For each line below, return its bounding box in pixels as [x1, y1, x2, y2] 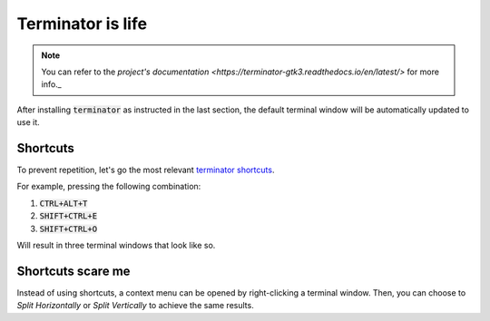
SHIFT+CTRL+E [39, 211, 98, 221]
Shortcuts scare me [16, 263, 131, 278]
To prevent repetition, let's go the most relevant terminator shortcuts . [16, 164, 275, 176]
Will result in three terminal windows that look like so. [16, 239, 216, 250]
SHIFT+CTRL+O [39, 223, 98, 234]
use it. [16, 117, 40, 128]
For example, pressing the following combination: [16, 181, 201, 192]
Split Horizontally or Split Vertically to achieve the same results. [16, 300, 254, 311]
